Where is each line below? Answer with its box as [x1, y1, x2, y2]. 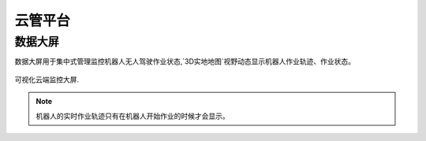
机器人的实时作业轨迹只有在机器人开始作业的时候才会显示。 [35, 111, 230, 121]
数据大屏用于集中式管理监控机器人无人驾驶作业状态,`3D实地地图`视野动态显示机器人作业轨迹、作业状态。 [14, 57, 355, 66]
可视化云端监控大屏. [14, 75, 80, 84]
